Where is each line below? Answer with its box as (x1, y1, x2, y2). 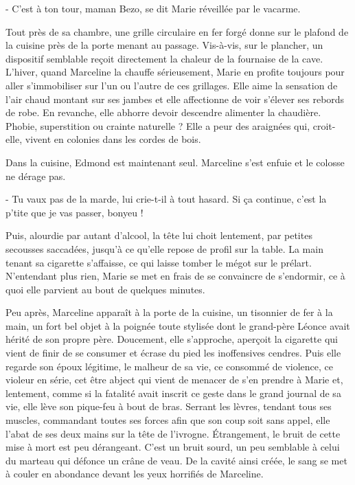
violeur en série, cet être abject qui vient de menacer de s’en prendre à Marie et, (5, 372, 343, 387)
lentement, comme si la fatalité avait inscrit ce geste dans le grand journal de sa (5, 385, 341, 400)
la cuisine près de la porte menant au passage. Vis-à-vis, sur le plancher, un (5, 38, 323, 52)
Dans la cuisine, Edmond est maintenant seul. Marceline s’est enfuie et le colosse (5, 155, 345, 169)
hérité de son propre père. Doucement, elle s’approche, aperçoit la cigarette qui (5, 332, 338, 346)
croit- (312, 118, 336, 133)
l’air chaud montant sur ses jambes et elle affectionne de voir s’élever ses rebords (5, 91, 345, 106)
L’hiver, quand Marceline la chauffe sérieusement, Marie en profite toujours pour (5, 65, 345, 79)
